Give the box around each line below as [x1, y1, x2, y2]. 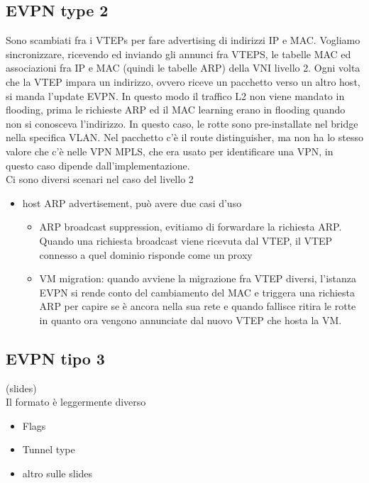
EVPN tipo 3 [6, 347, 105, 369]
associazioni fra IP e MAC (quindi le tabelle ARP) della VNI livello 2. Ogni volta [6, 60, 360, 75]
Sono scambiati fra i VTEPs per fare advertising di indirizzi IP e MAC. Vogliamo [6, 33, 360, 48]
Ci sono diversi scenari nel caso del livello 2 [6, 172, 194, 187]
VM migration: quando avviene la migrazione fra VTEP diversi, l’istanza [39, 271, 356, 286]
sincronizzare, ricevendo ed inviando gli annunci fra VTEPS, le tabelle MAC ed [6, 46, 351, 61]
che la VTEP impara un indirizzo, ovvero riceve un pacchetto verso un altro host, [6, 74, 360, 89]
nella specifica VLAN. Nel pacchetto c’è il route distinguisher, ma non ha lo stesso [6, 130, 363, 145]
